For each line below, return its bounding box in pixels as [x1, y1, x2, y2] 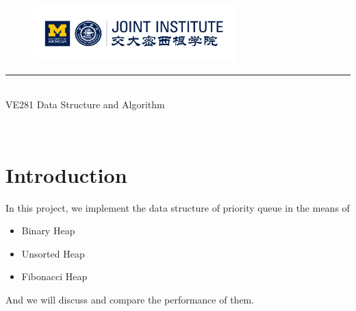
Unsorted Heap [21, 246, 85, 260]
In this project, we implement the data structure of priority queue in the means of [5, 200, 350, 214]
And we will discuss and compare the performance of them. [5, 293, 255, 307]
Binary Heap [21, 223, 75, 238]
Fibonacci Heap [21, 269, 88, 284]
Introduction [5, 160, 127, 188]
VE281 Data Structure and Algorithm [5, 97, 165, 112]
